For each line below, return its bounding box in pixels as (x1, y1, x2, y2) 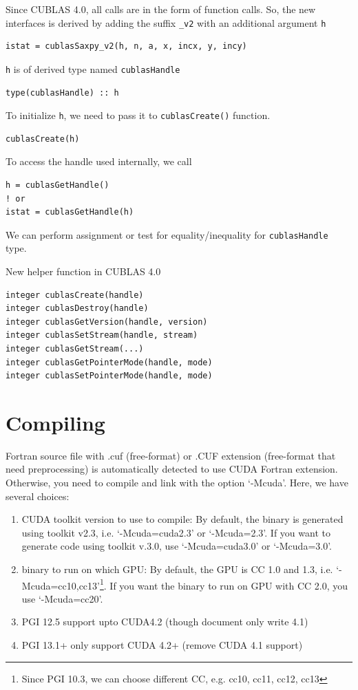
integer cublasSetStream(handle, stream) (6, 330, 198, 341)
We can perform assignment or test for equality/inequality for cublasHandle (6, 227, 328, 241)
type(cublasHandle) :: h (6, 87, 119, 98)
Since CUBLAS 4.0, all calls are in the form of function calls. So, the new (6, 2, 316, 16)
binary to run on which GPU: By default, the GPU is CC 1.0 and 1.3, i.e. (21, 562, 333, 576)
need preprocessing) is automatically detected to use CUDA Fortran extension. (6, 462, 338, 476)
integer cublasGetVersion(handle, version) (6, 316, 208, 327)
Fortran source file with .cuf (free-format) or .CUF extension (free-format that (6, 448, 336, 462)
